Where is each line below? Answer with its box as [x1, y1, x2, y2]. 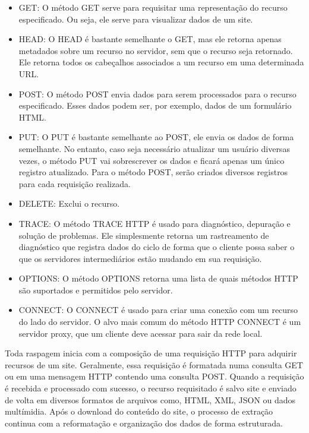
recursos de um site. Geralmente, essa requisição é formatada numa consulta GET [5, 358, 303, 371]
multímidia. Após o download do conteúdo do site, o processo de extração [5, 405, 273, 418]
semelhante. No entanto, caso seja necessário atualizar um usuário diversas [18, 142, 290, 154]
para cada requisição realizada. [18, 177, 131, 189]
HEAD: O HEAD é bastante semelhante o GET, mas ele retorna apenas [18, 33, 282, 45]
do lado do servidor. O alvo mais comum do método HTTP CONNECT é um [18, 315, 301, 328]
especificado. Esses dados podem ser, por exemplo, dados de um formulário [18, 99, 292, 112]
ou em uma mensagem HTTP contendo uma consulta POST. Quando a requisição [5, 370, 304, 383]
